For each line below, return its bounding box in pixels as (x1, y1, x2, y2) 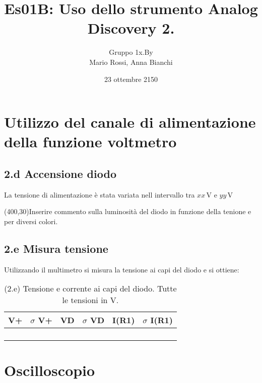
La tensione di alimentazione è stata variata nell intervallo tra (4, 189, 195, 200)
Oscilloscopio (4, 360, 95, 380)
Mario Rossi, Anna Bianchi (89, 56, 173, 67)
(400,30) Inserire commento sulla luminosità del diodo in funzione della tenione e (4, 206, 251, 217)
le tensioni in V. (62, 294, 119, 306)
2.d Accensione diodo (4, 165, 116, 181)
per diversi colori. (4, 216, 58, 226)
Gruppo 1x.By (109, 47, 153, 57)
